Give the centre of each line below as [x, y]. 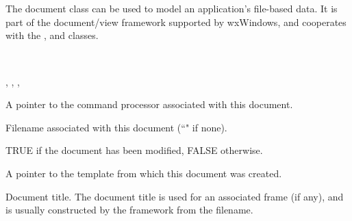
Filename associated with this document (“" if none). [116, 127]
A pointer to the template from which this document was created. [144, 173]
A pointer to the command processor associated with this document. [149, 104]
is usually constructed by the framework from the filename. [129, 210]
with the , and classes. [52, 35]
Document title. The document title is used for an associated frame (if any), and [175, 196]
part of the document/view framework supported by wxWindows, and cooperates [176, 22]
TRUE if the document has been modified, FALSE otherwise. [134, 150]
